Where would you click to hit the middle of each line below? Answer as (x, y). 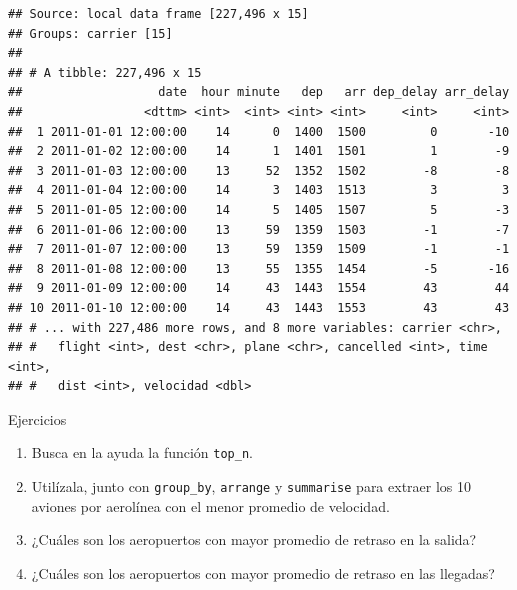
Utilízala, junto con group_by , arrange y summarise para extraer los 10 (251, 486)
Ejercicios (37, 418)
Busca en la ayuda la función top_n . (142, 452)
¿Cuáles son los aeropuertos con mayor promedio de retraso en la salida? (254, 539)
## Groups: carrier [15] (90, 33)
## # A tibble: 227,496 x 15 (105, 72)
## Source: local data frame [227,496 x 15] (158, 14)
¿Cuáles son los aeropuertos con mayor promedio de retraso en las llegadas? (263, 572)
